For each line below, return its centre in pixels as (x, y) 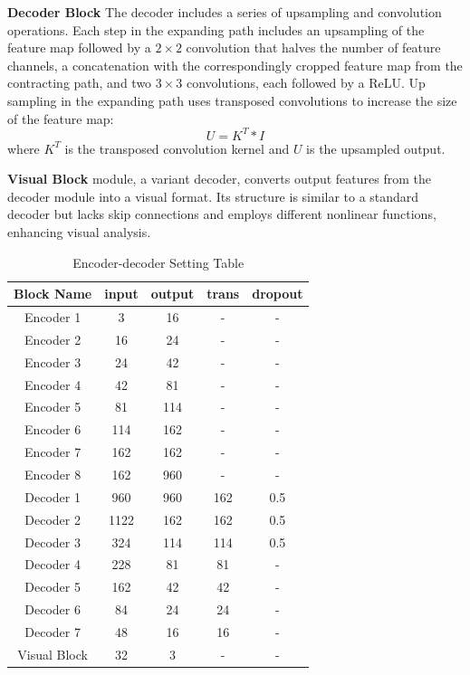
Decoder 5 (53, 587)
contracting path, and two (80, 83)
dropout (278, 294)
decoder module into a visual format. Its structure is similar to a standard (213, 196)
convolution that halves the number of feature (313, 48)
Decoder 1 (53, 496)
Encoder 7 (53, 452)
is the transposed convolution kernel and (177, 148)
